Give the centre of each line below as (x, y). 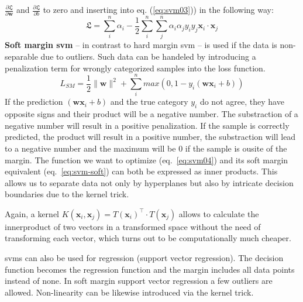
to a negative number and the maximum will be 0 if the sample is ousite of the (146, 148)
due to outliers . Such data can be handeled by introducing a (148, 56)
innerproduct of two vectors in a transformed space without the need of (133, 226)
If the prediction (34, 102)
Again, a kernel (32, 213)
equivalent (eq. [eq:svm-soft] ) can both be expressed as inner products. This (141, 171)
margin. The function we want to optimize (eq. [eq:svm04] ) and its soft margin (147, 159)
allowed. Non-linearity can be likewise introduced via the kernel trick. (129, 292)
